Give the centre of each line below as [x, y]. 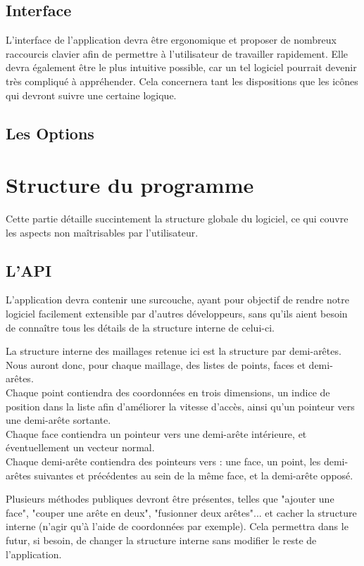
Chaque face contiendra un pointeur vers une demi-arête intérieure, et [156, 433]
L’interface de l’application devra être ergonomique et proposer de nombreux [171, 40]
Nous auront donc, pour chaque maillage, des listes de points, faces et [156, 364]
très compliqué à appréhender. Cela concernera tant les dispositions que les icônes [182, 81]
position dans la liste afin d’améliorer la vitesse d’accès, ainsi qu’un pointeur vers [180, 406]
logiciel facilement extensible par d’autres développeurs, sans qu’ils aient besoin [177, 314]
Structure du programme [130, 185]
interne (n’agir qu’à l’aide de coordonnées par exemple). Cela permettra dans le [177, 526]
